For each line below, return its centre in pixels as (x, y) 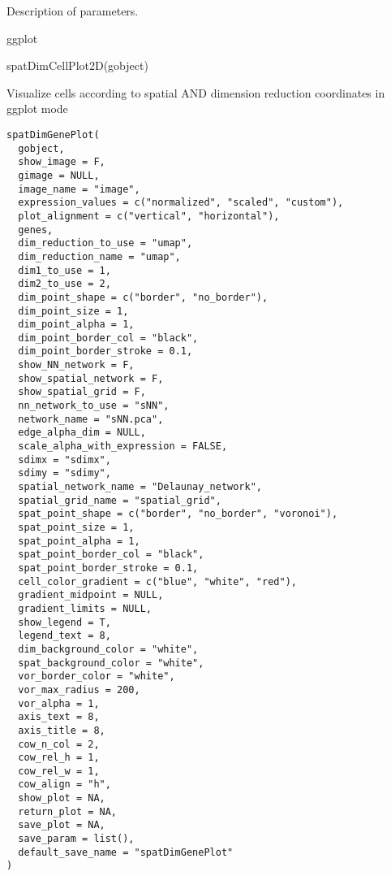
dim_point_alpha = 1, (76, 325)
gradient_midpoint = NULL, (91, 595)
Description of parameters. (73, 11)
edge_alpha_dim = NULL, (82, 433)
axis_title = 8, (62, 730)
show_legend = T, (64, 622)
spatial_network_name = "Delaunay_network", (140, 487)
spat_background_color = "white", (111, 663)
